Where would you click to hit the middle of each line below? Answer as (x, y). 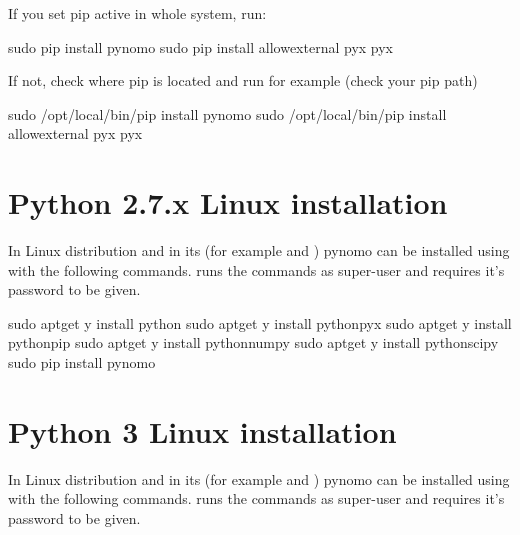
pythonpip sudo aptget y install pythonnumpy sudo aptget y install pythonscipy (253, 342)
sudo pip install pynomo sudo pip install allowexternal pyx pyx (201, 46)
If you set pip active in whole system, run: (137, 13)
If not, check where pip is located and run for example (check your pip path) (243, 80)
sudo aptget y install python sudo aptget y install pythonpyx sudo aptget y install (260, 322)
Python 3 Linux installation (202, 430)
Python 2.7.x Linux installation (228, 202)
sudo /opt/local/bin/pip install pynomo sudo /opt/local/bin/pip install (227, 113)
